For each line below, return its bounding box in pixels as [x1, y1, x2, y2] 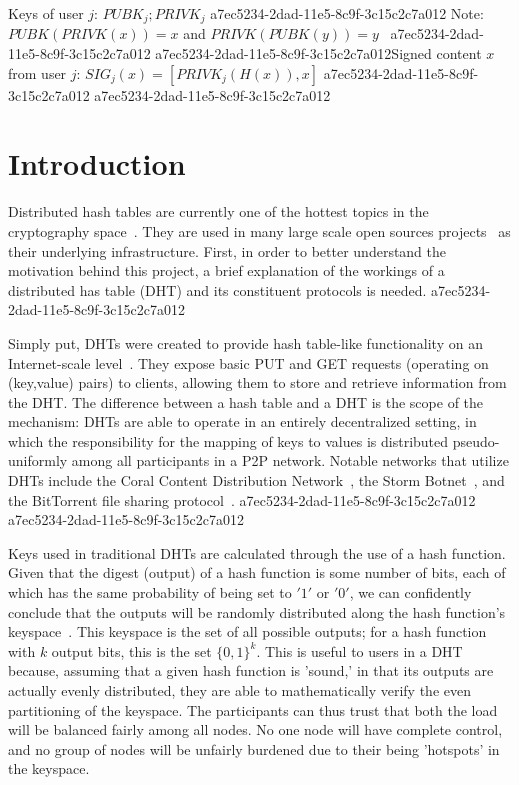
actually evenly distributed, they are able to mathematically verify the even [8, 680, 471, 701]
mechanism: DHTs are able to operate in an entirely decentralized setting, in [8, 411, 477, 432]
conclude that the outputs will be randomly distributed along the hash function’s [8, 601, 506, 622]
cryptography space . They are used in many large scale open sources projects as [8, 220, 511, 241]
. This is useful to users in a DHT [256, 640, 463, 661]
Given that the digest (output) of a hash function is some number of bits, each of [8, 562, 506, 583]
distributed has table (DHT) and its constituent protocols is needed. [8, 279, 427, 300]
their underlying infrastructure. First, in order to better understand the [8, 240, 447, 261]
